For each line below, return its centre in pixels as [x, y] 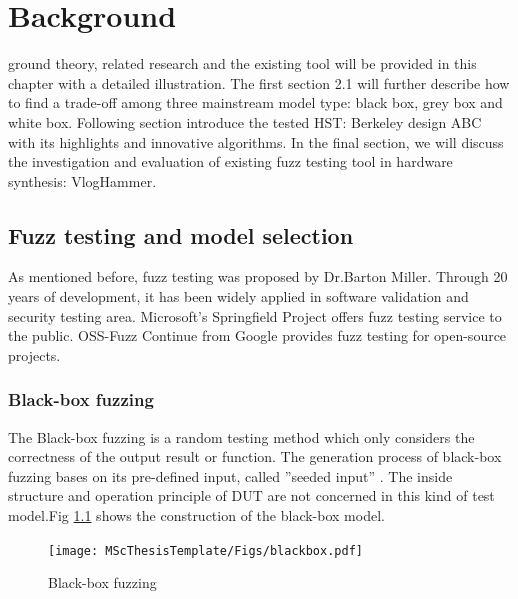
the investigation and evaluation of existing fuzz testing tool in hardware [230, 161]
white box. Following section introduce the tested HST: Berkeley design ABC [245, 121]
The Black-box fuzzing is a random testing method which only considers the [241, 436]
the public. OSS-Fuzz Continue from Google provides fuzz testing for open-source [257, 335]
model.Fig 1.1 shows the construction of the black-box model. [196, 515]
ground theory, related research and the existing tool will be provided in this [242, 63]
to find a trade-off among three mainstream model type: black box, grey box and [255, 102]
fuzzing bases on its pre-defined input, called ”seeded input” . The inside [230, 475]
